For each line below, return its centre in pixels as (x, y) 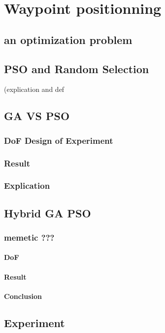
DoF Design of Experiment (59, 140)
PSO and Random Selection (77, 68)
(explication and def (34, 89)
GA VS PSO (37, 116)
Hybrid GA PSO (48, 213)
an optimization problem (68, 39)
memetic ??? (29, 237)
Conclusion (23, 296)
